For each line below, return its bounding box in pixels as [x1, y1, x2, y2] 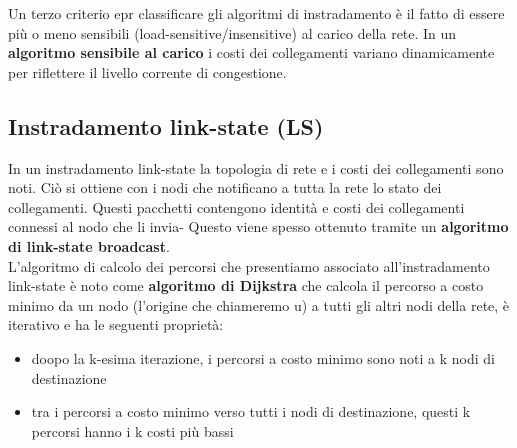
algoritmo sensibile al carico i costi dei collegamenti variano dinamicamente [8, 42, 495, 63]
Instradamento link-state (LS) [8, 110, 324, 141]
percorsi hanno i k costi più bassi [31, 420, 234, 441]
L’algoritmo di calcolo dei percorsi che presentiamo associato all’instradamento [8, 255, 490, 276]
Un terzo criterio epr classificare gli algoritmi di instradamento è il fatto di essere [8, 3, 505, 23]
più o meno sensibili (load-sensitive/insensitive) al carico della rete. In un [8, 22, 457, 43]
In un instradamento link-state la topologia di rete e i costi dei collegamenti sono [8, 157, 504, 178]
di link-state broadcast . [8, 235, 170, 256]
